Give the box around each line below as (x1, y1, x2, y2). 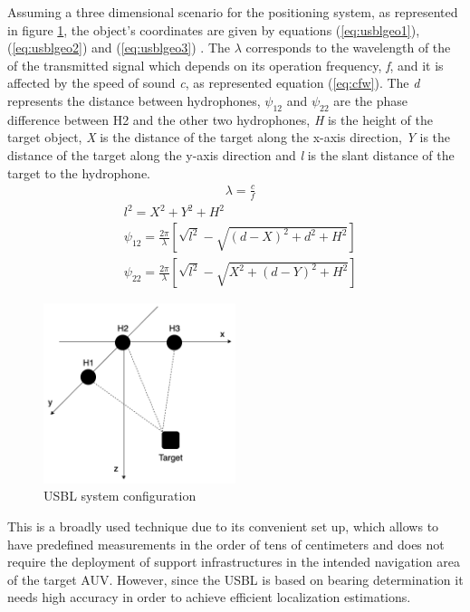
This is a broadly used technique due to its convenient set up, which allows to (7, 516, 439, 535)
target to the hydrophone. (7, 163, 150, 182)
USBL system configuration (43, 486, 197, 505)
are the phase (333, 91, 408, 110)
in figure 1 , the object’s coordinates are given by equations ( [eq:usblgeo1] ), (7, 20, 420, 39)
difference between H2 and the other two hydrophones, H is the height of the (7, 110, 433, 129)
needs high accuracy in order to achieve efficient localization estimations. (7, 588, 411, 607)
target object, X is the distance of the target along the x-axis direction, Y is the (7, 128, 451, 147)
